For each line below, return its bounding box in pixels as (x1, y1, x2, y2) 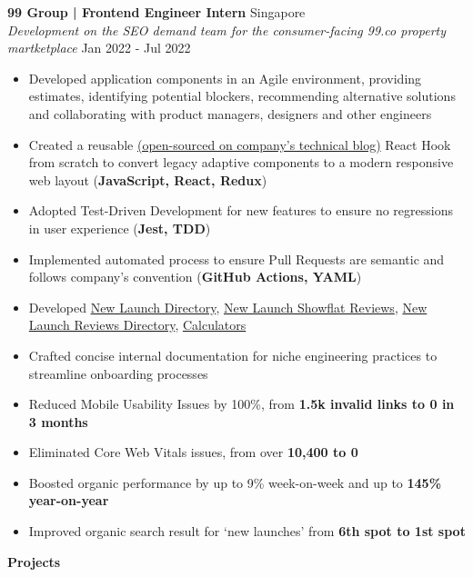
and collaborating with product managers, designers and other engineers (28, 104, 432, 123)
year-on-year (28, 491, 109, 510)
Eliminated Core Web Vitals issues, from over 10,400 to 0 (28, 443, 358, 462)
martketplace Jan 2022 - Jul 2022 (7, 38, 191, 57)
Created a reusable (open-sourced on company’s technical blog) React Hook (28, 134, 451, 154)
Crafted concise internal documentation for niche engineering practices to (28, 345, 438, 364)
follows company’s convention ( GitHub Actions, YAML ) (28, 267, 362, 286)
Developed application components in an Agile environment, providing (28, 68, 422, 87)
